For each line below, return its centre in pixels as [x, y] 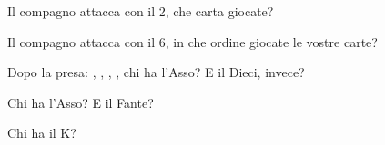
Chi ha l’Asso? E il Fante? [81, 102]
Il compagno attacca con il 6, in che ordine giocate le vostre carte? [192, 41]
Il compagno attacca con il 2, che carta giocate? [141, 11]
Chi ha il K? [42, 133]
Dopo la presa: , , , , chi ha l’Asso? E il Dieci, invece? [156, 72]
